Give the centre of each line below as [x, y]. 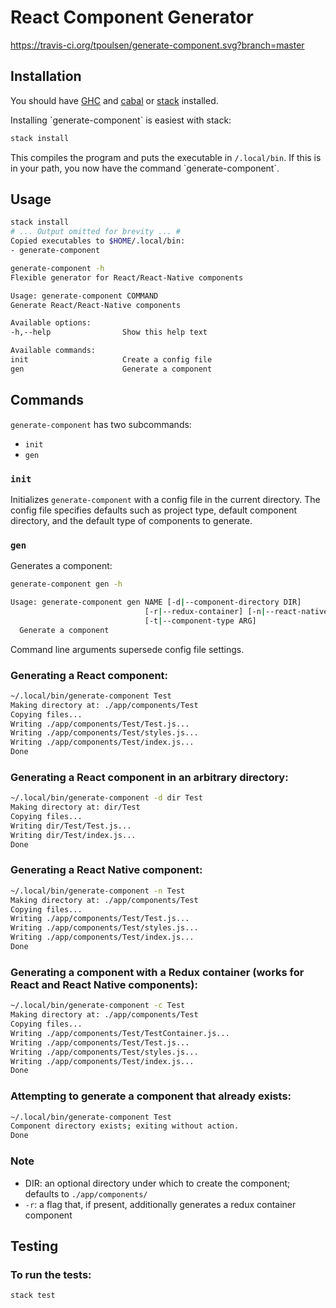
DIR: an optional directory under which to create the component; [157, 1183]
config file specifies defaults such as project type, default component [154, 510]
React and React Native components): [104, 984]
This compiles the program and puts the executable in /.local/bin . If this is [166, 157]
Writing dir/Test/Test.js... [71, 826]
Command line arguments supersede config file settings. [127, 649]
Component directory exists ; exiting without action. [125, 1126]
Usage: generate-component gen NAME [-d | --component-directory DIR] [156, 602]
